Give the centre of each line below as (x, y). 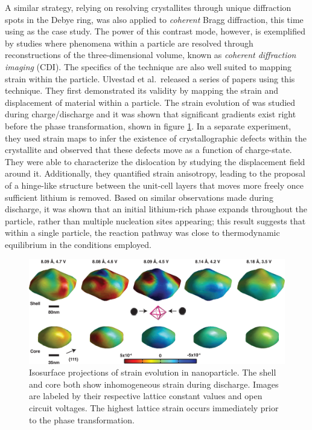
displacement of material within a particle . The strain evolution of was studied (150, 102)
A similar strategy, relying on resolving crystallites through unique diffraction (148, 7)
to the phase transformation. (82, 419)
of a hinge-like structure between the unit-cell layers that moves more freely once (154, 185)
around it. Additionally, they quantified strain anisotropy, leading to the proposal (155, 173)
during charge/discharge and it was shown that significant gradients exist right (151, 114)
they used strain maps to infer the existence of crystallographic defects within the (156, 138)
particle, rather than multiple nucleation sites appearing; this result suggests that (155, 220)
